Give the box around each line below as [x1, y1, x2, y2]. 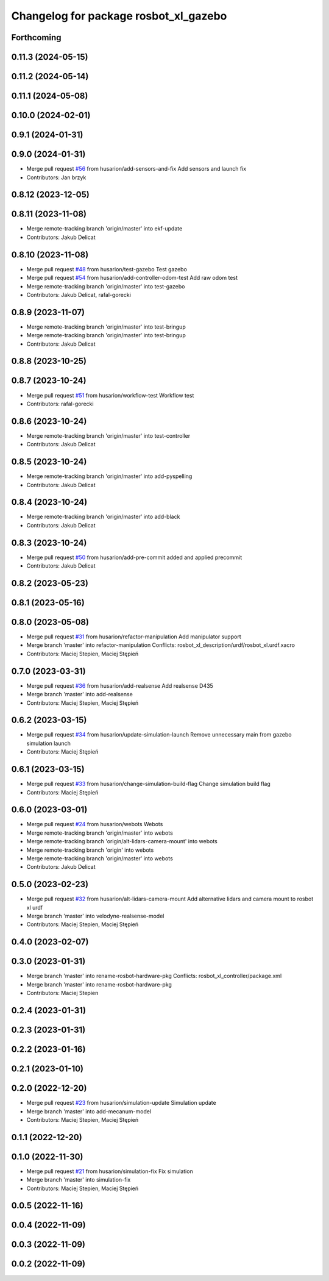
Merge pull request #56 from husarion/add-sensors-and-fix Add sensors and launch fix [26, 165, 247, 173]
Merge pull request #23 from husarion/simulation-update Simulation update [26, 1099, 216, 1107]
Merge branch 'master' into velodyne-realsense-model [26, 912, 164, 920]
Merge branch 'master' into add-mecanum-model [26, 1107, 152, 1115]
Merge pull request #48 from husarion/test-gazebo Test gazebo [26, 265, 187, 273]
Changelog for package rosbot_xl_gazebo [11, 9, 227, 23]
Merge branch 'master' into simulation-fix [26, 1176, 131, 1183]
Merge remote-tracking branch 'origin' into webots [26, 846, 154, 854]
